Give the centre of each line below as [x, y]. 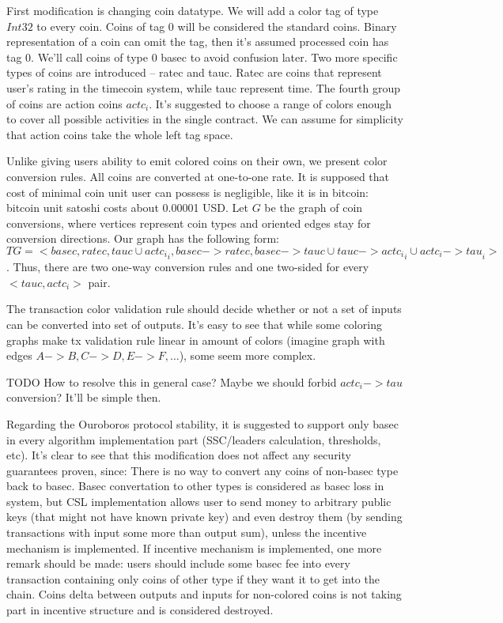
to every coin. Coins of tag [101, 26]
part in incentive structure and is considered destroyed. [140, 610]
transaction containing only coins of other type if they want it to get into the [193, 578]
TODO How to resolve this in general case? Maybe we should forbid [172, 381]
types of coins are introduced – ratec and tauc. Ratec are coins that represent [194, 72]
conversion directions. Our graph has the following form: [143, 238]
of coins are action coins [64, 103]
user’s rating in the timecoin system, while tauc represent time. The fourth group [203, 87]
